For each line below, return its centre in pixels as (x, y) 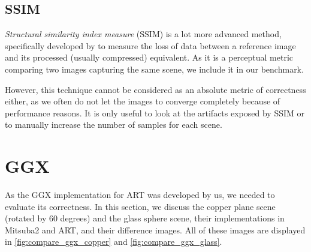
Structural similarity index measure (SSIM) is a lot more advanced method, (143, 34)
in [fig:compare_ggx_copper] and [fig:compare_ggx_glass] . (114, 241)
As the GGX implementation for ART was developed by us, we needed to (140, 195)
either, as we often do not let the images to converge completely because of (143, 101)
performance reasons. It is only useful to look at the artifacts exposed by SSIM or (155, 112)
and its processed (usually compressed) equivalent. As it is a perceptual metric (149, 57)
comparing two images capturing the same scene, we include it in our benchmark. (154, 69)
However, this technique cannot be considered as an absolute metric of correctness (155, 89)
